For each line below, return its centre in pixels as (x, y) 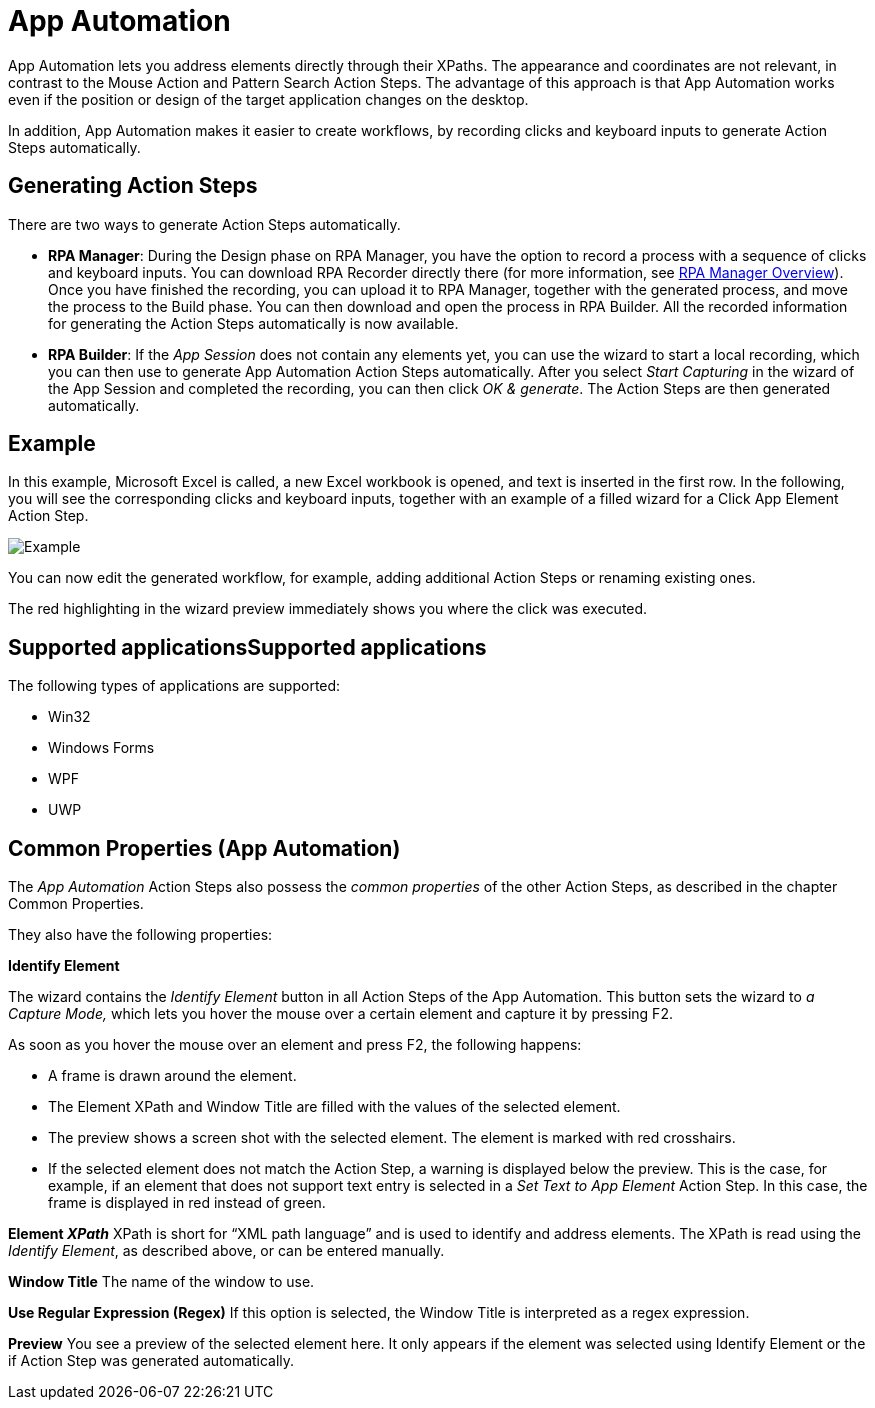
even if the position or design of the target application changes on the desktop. (268, 99)
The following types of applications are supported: (174, 686)
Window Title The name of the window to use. (161, 1282)
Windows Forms (101, 748)
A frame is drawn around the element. (172, 1076)
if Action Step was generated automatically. (151, 1361)
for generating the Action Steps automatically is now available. (253, 323)
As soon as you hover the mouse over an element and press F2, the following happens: (295, 1045)
